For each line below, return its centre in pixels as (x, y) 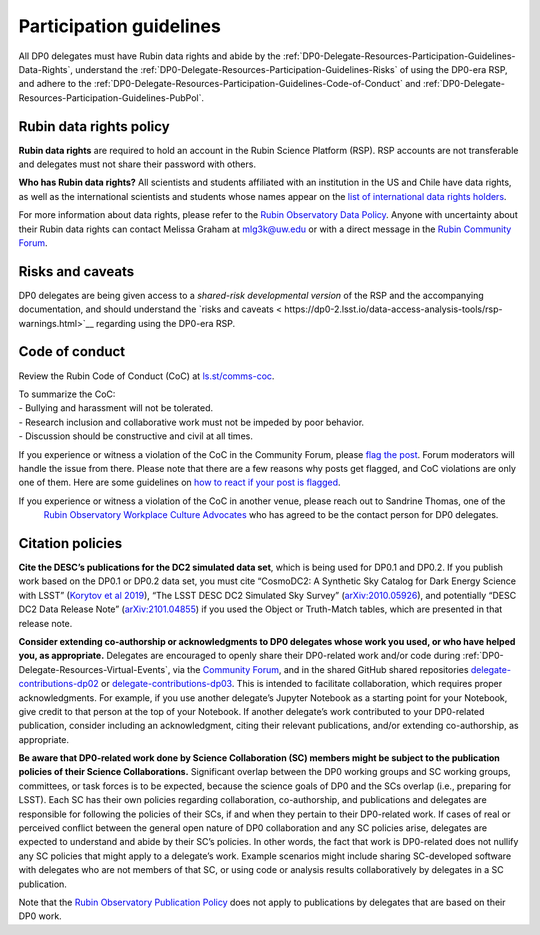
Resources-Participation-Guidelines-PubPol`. (111, 97)
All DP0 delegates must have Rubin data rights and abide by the (149, 56)
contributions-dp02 (58, 684)
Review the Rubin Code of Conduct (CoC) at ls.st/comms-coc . (146, 376)
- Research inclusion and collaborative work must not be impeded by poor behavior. (191, 422)
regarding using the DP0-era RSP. (165, 323)
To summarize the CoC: (67, 394)
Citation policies (70, 543)
